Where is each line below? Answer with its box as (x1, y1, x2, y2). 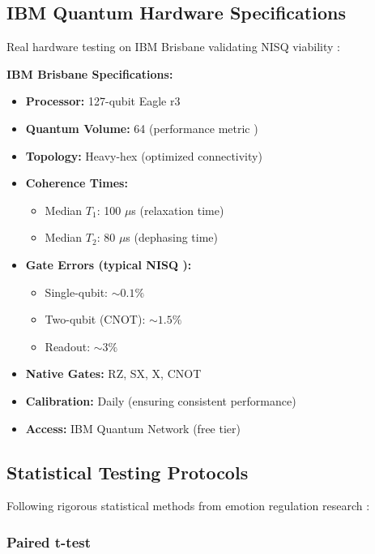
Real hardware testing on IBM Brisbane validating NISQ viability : (6, 38, 340, 55)
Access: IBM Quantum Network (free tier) (25, 419, 241, 436)
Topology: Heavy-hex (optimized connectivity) (25, 147, 262, 164)
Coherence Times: (25, 174, 128, 191)
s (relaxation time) (131, 201, 224, 218)
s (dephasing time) (126, 229, 219, 246)
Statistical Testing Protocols (6, 459, 249, 484)
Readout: (45, 337, 91, 354)
